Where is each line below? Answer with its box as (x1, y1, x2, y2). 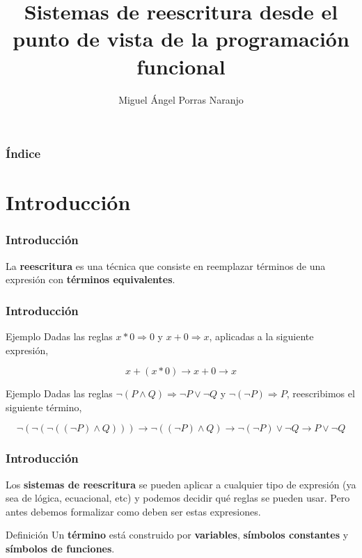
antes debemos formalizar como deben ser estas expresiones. (6, 504, 261, 518)
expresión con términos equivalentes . (6, 272, 175, 287)
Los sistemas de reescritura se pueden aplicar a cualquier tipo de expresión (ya (6, 477, 356, 491)
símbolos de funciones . (6, 541, 115, 555)
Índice (6, 145, 41, 162)
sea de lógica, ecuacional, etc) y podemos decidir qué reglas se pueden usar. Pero (6, 491, 350, 505)
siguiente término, (6, 399, 82, 414)
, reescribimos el (286, 386, 355, 401)
